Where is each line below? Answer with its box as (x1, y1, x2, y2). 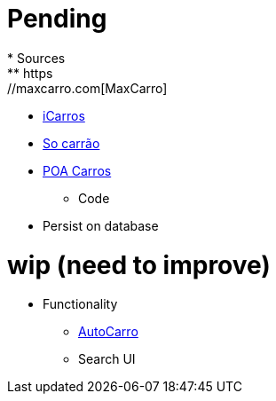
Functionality (43, 296, 118, 312)
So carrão (43, 135, 100, 151)
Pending (7, 4, 107, 34)
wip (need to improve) (7, 249, 271, 280)
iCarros (43, 107, 85, 123)
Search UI (78, 351, 136, 367)
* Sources (7, 50, 66, 66)
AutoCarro (78, 324, 138, 340)
